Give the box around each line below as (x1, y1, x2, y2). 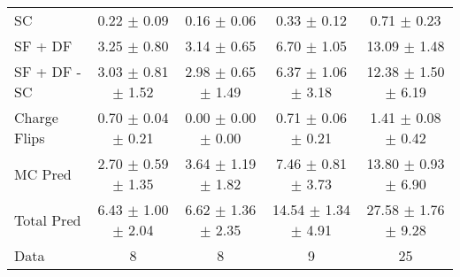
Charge (14, 107, 58, 127)
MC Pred (14, 163, 72, 184)
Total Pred (14, 209, 81, 230)
